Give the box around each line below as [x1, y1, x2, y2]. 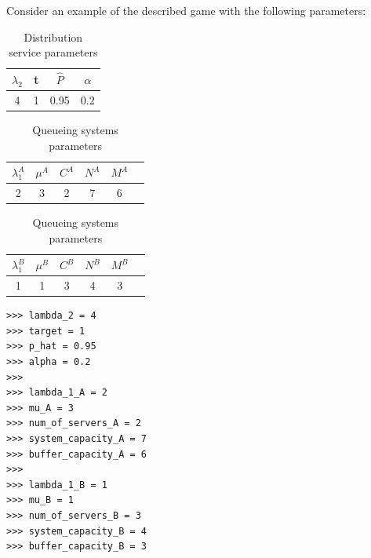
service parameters [9, 44, 98, 60]
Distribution [24, 28, 83, 45]
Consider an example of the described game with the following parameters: [6, 2, 366, 18]
